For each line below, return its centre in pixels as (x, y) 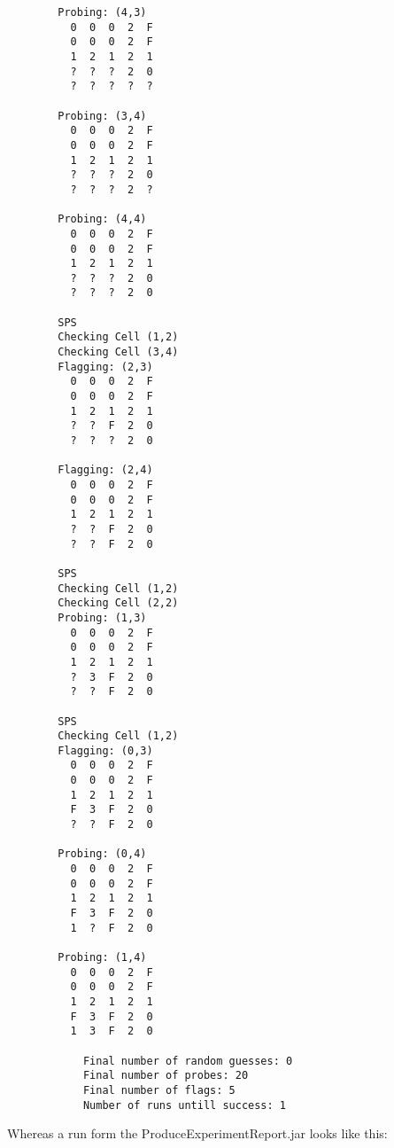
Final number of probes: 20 (166, 1076)
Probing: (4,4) (102, 219)
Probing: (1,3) (102, 617)
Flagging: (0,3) (105, 750)
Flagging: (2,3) (105, 367)
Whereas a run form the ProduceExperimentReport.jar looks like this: (197, 1133)
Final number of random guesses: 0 (188, 1061)
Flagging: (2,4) (105, 470)
